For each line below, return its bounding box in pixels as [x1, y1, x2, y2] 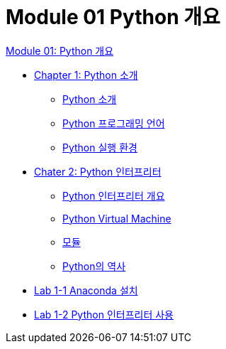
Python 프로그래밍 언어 [62, 117, 165, 129]
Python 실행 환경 [62, 141, 137, 154]
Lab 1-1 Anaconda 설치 [34, 284, 138, 296]
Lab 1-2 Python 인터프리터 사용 [34, 308, 174, 321]
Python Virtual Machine [62, 212, 171, 225]
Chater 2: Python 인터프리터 [34, 165, 162, 178]
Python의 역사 [62, 259, 126, 272]
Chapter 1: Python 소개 [34, 68, 138, 81]
